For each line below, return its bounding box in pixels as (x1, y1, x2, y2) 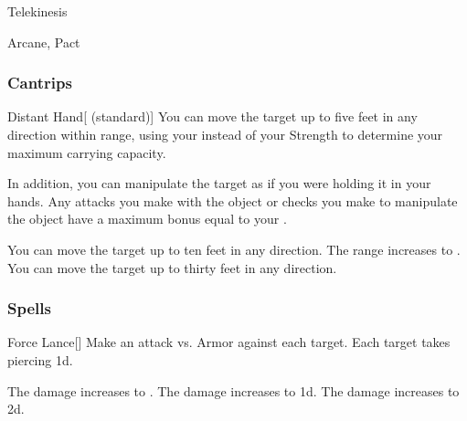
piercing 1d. (7, 350, 73, 369)
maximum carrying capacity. (7, 142, 166, 162)
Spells (7, 297, 51, 320)
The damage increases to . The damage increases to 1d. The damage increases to (7, 381, 460, 400)
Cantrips (7, 71, 72, 94)
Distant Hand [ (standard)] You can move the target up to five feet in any (7, 107, 418, 126)
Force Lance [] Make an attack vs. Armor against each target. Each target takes (7, 332, 451, 352)
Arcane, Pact (7, 32, 80, 51)
